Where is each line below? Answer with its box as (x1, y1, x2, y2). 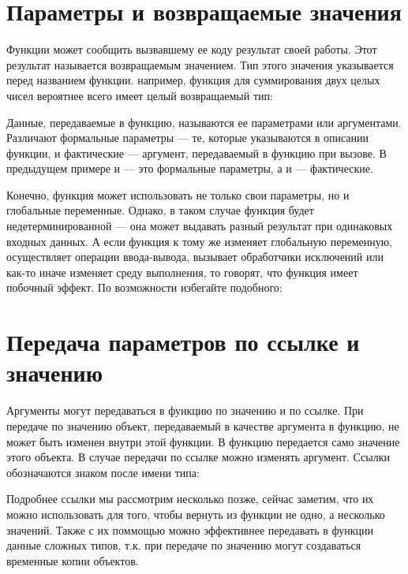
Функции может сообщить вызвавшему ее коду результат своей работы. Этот (6, 41, 377, 58)
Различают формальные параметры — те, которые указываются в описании (6, 129, 369, 146)
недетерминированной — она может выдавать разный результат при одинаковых (6, 218, 393, 234)
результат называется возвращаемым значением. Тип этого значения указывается (6, 56, 394, 73)
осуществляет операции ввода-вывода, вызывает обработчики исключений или (6, 248, 384, 265)
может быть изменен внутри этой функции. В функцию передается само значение (6, 433, 400, 449)
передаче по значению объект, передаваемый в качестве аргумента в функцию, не (6, 417, 399, 434)
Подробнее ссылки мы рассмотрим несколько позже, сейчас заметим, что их (6, 490, 374, 507)
